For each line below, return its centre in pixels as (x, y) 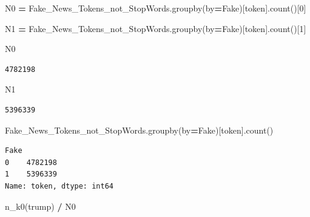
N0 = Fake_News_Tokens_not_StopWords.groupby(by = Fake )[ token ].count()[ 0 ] (156, 8)
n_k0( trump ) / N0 (40, 206)
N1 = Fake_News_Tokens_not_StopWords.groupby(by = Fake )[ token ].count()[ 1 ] (156, 28)
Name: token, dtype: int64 (59, 186)
